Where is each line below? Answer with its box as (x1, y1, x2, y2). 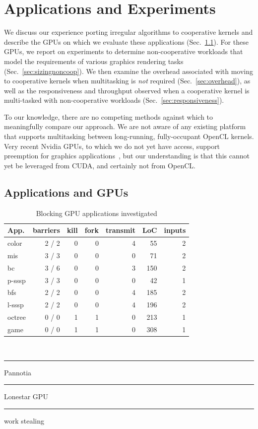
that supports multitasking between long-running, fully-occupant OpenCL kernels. (4, 131, 254, 142)
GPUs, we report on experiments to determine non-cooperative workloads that (4, 46, 243, 57)
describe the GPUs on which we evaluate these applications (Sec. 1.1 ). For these (4, 36, 249, 47)
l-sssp (7, 299, 24, 310)
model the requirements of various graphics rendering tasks (4, 56, 184, 66)
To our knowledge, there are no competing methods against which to (4, 111, 213, 122)
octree (7, 312, 26, 322)
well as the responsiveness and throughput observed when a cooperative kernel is (4, 85, 250, 95)
